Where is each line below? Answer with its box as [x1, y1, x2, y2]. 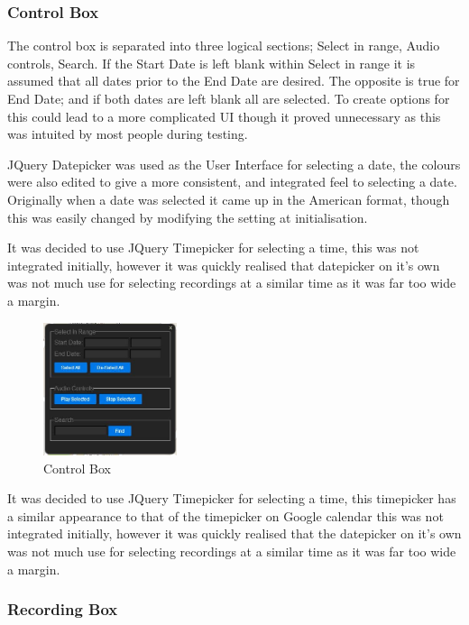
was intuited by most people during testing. [7, 124, 248, 143]
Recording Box [7, 598, 118, 620]
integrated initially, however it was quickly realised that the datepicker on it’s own [7, 524, 462, 543]
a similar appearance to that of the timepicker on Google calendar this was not [7, 506, 444, 525]
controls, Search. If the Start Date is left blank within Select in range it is [7, 53, 416, 72]
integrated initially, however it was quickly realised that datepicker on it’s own [7, 255, 440, 274]
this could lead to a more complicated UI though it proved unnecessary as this [7, 106, 441, 125]
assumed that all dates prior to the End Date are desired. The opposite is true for [7, 71, 460, 90]
